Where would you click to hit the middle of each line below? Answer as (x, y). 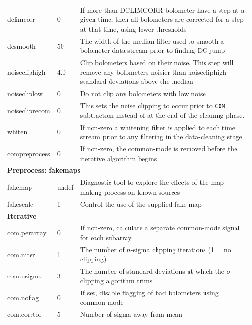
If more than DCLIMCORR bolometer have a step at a (162, 9)
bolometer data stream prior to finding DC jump (153, 50)
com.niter (21, 254)
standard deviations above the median (137, 81)
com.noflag (23, 297)
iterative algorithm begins (118, 158)
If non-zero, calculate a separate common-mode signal (160, 228)
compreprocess (29, 153)
